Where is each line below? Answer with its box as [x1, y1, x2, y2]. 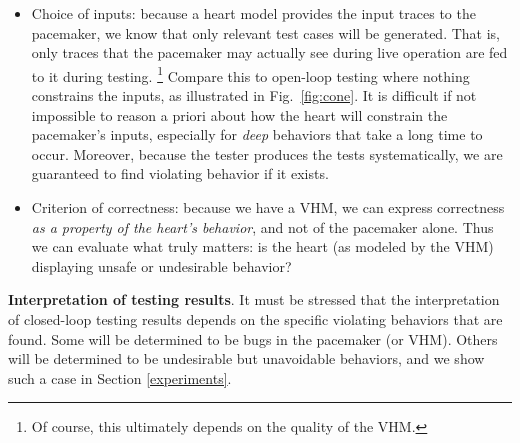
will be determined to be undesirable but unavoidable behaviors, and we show [8, 348, 485, 369]
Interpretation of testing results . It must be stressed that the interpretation [8, 289, 500, 310]
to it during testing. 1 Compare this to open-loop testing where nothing [31, 62, 470, 86]
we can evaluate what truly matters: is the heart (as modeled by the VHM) [31, 236, 494, 257]
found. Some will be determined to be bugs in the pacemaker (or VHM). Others [8, 328, 498, 349]
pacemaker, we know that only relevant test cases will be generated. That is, [31, 22, 500, 43]
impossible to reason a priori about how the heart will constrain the [31, 104, 448, 125]
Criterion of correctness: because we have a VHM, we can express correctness [31, 197, 505, 217]
